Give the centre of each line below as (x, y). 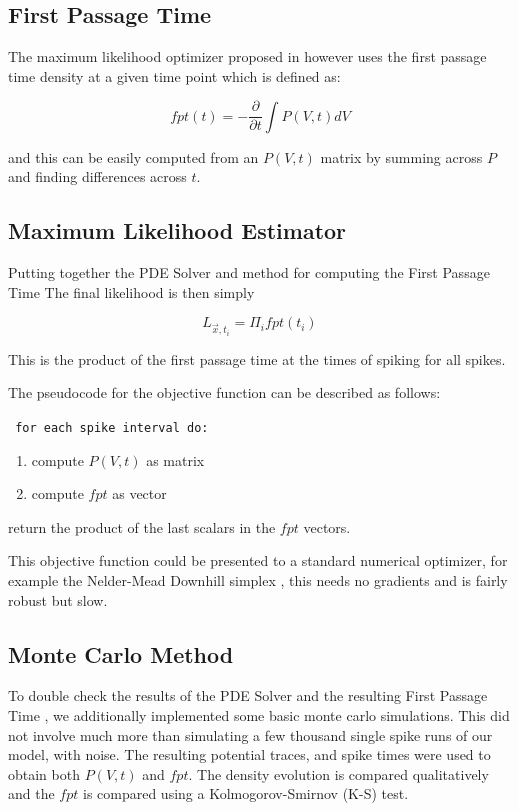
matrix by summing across (401, 156)
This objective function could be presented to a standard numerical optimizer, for (258, 560)
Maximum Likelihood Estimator (177, 230)
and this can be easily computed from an (133, 156)
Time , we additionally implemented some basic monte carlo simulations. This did (259, 715)
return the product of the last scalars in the (142, 526)
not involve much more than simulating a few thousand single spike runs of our (250, 734)
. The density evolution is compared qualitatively (338, 773)
